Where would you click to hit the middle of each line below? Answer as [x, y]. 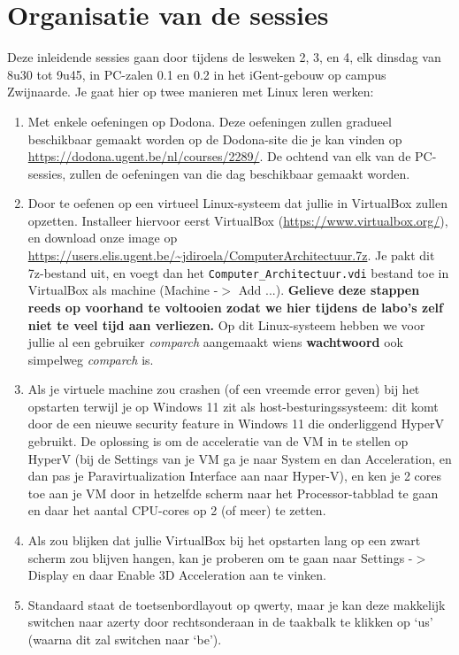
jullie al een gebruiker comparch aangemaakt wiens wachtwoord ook [215, 342]
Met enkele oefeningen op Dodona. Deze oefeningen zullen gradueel [210, 121]
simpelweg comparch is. [91, 359]
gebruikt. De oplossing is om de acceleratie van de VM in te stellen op [218, 441]
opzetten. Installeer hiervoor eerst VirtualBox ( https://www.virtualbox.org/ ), [238, 220]
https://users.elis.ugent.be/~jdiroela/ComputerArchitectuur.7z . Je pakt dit [231, 255]
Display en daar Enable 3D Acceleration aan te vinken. [177, 575]
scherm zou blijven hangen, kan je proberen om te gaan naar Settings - [220, 557]
